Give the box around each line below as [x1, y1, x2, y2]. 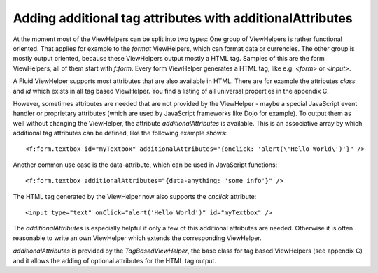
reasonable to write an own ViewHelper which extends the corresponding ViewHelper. [13, 234, 262, 242]
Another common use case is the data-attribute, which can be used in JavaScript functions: [13, 161, 278, 169]
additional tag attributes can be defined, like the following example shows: [13, 129, 227, 138]
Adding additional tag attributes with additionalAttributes [13, 10, 353, 26]
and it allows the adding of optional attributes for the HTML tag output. [13, 256, 217, 265]
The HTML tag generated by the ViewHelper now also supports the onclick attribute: [13, 192, 257, 200]
